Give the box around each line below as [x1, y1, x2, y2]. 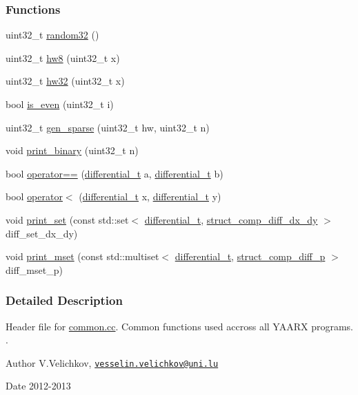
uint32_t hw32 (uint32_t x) [6, 74, 125, 88]
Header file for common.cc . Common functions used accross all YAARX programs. [6, 319, 353, 333]
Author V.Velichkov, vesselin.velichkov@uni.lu [6, 355, 219, 370]
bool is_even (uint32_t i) [6, 97, 114, 111]
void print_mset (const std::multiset [6, 249, 159, 264]
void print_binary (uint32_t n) [6, 143, 139, 158]
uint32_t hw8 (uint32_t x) [6, 50, 120, 65]
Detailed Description [6, 292, 123, 309]
